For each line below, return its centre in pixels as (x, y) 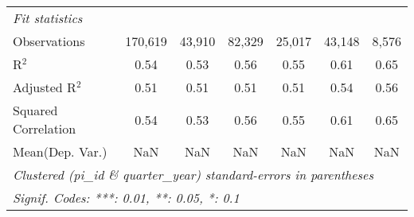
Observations (49, 41)
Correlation (45, 128)
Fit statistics (48, 18)
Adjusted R (45, 87)
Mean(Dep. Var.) (60, 151)
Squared (35, 110)
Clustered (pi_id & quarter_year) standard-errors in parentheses (193, 174)
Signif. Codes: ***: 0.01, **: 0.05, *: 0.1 (126, 198)
